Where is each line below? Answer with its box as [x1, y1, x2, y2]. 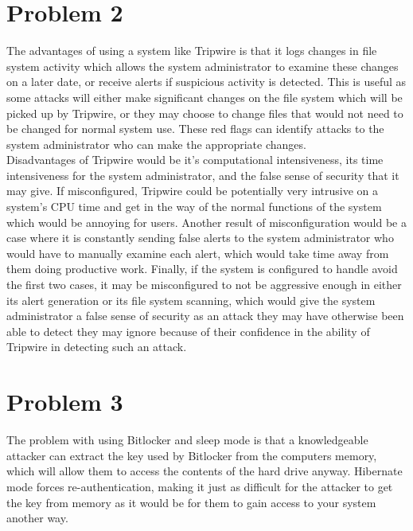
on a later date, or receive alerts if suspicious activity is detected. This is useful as [6, 73, 407, 90]
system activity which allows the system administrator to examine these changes [6, 57, 399, 74]
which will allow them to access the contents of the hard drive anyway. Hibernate [6, 463, 403, 479]
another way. [6, 510, 68, 526]
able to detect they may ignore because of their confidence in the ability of [6, 322, 370, 339]
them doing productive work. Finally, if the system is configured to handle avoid [6, 260, 398, 277]
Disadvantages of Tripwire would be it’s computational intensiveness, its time [6, 151, 384, 168]
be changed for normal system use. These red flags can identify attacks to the [6, 120, 384, 137]
